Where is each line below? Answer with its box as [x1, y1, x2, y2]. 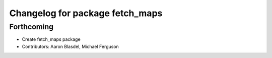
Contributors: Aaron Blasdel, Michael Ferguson [22, 43, 119, 49]
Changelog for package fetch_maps [9, 8, 163, 19]
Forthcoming [9, 22, 54, 31]
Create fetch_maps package [22, 36, 81, 42]
